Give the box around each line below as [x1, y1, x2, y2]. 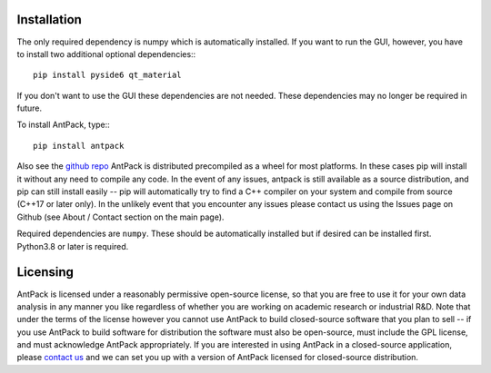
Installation [16, 12, 82, 27]
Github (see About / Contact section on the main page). [16, 211, 225, 222]
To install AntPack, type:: [16, 119, 111, 131]
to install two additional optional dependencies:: [16, 48, 196, 59]
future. [16, 103, 43, 113]
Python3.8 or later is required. [16, 240, 129, 251]
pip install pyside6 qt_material [33, 70, 182, 81]
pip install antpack [33, 141, 125, 151]
